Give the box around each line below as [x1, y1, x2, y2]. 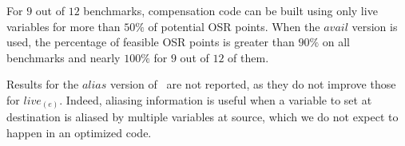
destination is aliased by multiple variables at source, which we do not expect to [6, 109, 399, 125]
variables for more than [6, 18, 121, 34]
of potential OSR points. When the [148, 18, 320, 34]
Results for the [6, 76, 79, 93]
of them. [228, 49, 269, 65]
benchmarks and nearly [6, 49, 121, 65]
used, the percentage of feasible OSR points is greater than [6, 34, 295, 50]
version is [351, 18, 398, 34]
